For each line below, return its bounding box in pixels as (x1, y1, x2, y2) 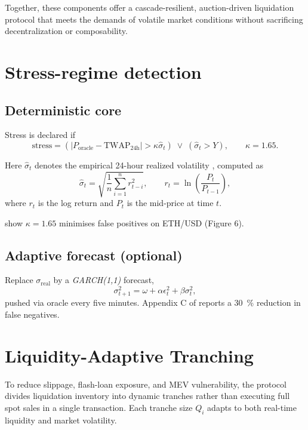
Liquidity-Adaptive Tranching (5, 343, 254, 367)
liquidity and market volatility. (5, 413, 117, 426)
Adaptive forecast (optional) (5, 245, 183, 264)
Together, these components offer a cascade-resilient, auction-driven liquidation (5, 1, 294, 13)
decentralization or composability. (5, 24, 128, 37)
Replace (5, 274, 33, 286)
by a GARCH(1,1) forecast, (53, 274, 154, 286)
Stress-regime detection (5, 59, 202, 84)
